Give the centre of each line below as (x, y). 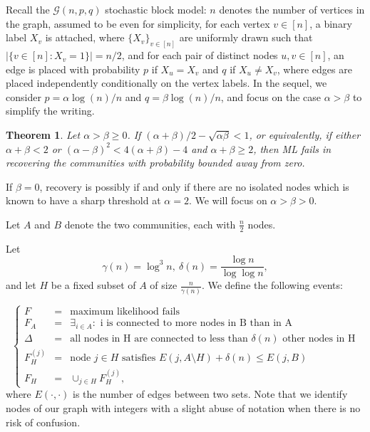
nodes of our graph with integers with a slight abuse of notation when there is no (183, 408)
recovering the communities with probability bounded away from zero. (155, 163)
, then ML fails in (292, 148)
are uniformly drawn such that (246, 37)
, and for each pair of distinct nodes (200, 55)
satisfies (139, 358)
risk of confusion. (43, 422)
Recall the (28, 9)
